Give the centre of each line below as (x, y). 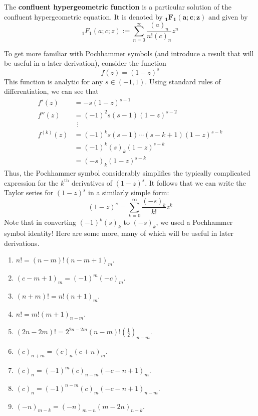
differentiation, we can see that (51, 91)
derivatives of (92, 182)
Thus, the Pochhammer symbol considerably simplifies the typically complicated (127, 172)
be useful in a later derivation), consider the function (85, 63)
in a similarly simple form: (129, 192)
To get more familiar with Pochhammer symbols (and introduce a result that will (129, 53)
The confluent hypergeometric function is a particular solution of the (118, 7)
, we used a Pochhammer (194, 222)
